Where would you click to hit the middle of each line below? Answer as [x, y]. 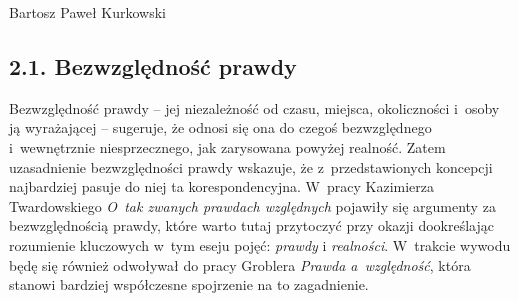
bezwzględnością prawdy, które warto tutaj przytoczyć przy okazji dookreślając [251, 225]
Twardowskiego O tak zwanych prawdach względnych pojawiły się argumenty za [252, 205]
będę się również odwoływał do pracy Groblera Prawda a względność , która [240, 264]
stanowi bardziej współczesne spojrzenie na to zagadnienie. [189, 284]
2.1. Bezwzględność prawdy [153, 65]
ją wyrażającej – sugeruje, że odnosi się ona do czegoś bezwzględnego [220, 127]
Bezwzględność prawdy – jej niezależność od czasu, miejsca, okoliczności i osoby [254, 107]
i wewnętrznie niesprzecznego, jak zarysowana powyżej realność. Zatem [227, 146]
